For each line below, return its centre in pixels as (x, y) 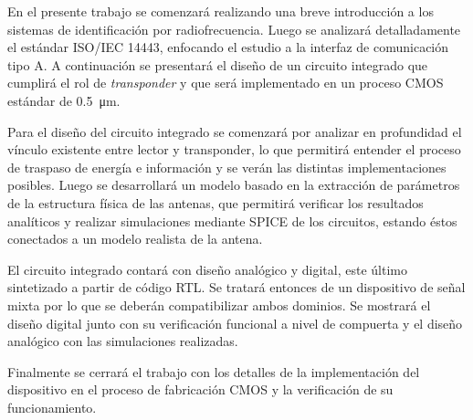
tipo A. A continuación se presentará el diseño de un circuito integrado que (218, 64)
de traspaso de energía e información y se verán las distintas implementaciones (227, 167)
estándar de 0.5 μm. (64, 100)
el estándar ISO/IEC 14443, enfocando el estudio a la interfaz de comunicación (228, 47)
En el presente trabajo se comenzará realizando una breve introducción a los (221, 11)
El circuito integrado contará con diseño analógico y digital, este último (207, 269)
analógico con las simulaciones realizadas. (123, 341)
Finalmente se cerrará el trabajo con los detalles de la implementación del (214, 371)
